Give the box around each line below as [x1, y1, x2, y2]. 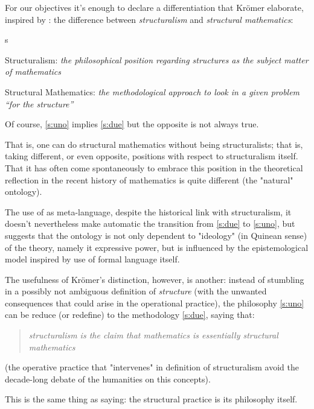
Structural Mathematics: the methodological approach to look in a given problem [5, 85, 300, 98]
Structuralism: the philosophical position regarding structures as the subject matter [5, 53, 309, 66]
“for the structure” [5, 97, 74, 110]
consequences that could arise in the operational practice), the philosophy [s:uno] [5, 296, 304, 309]
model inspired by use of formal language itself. [5, 253, 180, 265]
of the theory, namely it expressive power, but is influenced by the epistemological [5, 241, 309, 253]
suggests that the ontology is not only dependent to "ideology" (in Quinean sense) [5, 229, 307, 241]
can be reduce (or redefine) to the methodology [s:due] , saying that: [5, 308, 255, 321]
